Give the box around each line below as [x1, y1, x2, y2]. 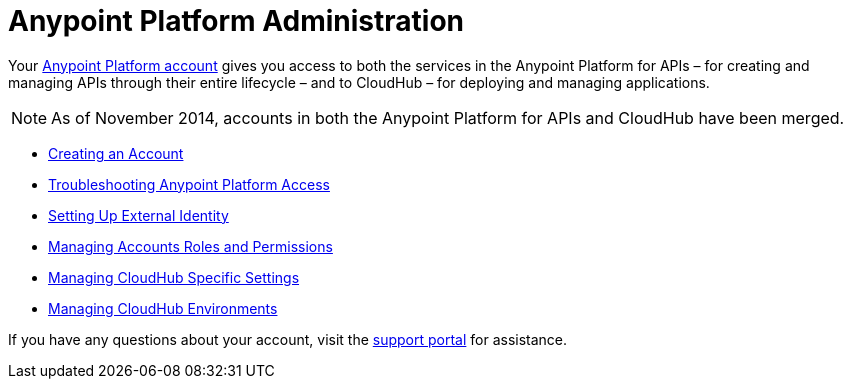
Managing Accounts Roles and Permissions [48, 237, 333, 255]
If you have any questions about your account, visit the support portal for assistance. [8, 330, 568, 348]
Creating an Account [48, 144, 184, 162]
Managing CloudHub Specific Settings [48, 268, 300, 286]
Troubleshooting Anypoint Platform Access [48, 175, 330, 193]
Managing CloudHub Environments [48, 299, 278, 317]
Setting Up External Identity [48, 206, 229, 224]
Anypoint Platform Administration [8, 4, 465, 38]
